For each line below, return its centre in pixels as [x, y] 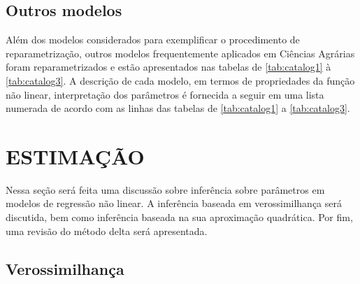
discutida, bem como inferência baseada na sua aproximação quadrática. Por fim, [179, 217]
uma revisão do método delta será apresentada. [107, 230]
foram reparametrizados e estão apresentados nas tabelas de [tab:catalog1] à [168, 67]
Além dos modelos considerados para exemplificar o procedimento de [153, 40]
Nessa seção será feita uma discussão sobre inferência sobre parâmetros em [165, 189]
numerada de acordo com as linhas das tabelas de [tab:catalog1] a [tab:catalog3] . [178, 108]
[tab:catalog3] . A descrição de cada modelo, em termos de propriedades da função [180, 80]
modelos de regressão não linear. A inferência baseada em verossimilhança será [174, 203]
